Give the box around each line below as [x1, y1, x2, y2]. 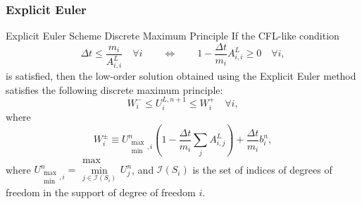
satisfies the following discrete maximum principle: [6, 82, 223, 97]
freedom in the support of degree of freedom [6, 184, 196, 199]
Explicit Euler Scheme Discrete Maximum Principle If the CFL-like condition [6, 28, 339, 43]
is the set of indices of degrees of [192, 162, 332, 176]
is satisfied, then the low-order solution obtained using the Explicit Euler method [6, 68, 356, 83]
